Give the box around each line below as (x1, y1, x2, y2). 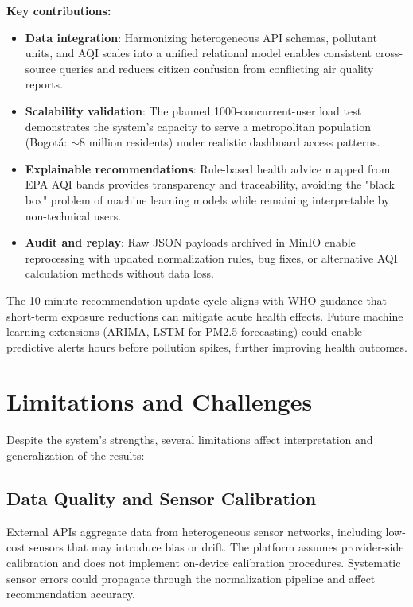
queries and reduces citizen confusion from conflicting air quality (59, 60, 374, 76)
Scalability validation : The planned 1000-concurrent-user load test (25, 102, 362, 119)
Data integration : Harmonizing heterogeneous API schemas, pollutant (25, 29, 377, 45)
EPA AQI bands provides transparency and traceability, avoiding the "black (25, 176, 395, 193)
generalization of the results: (6, 447, 145, 463)
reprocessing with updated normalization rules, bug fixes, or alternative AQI (25, 249, 398, 266)
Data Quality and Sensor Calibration (6, 485, 317, 510)
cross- (375, 45, 403, 61)
